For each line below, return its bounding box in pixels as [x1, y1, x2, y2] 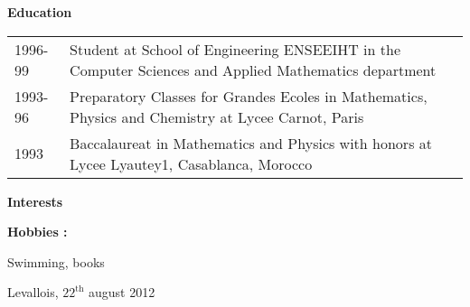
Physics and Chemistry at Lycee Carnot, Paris [70, 106, 364, 127]
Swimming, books [7, 252, 105, 271]
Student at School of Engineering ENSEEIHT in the [70, 38, 400, 60]
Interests [7, 191, 63, 210]
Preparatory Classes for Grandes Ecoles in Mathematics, [70, 85, 428, 107]
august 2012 [89, 283, 155, 302]
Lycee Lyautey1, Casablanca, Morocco [70, 153, 313, 174]
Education [7, 3, 72, 21]
